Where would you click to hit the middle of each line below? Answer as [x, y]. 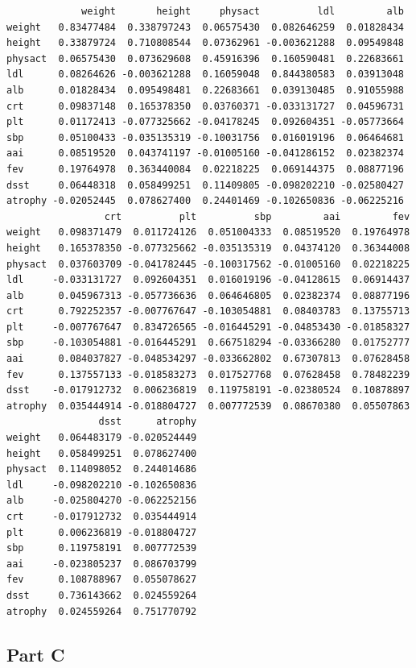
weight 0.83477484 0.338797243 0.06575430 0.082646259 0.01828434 [205, 27]
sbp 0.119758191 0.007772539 [102, 548]
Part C [36, 654]
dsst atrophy [148, 422]
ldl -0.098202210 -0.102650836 [102, 485]
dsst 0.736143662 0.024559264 [102, 595]
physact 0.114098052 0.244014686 [102, 469]
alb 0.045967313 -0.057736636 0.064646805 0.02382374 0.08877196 [208, 295]
